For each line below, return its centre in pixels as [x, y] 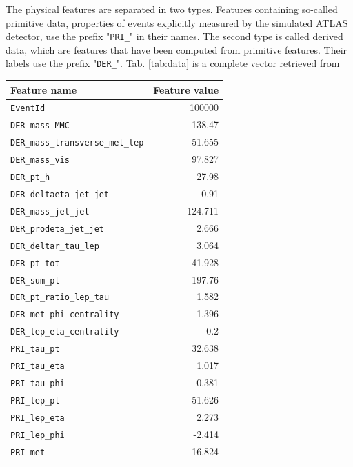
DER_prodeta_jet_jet [58, 229]
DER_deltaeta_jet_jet [60, 194]
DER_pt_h [30, 178]
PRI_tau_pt [35, 349]
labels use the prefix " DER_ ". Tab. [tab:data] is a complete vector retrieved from [173, 63]
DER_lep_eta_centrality [65, 332]
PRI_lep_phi [38, 435]
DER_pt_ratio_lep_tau [60, 298]
